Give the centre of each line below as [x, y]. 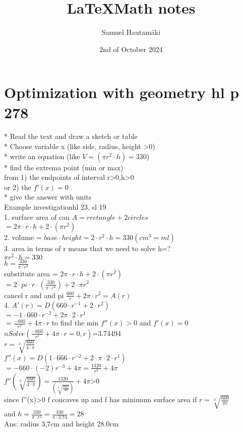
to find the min [75, 323]
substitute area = [31, 273]
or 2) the [18, 187]
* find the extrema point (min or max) [64, 167]
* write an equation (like [42, 156]
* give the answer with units [48, 197]
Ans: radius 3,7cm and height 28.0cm [62, 424]
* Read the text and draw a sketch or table [71, 136]
